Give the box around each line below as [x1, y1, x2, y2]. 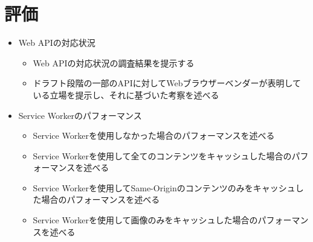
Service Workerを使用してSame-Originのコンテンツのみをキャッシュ [33, 181, 295, 194]
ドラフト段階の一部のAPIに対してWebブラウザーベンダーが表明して [33, 77, 302, 89]
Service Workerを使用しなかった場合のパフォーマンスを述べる [33, 129, 275, 142]
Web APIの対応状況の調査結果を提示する [33, 56, 195, 69]
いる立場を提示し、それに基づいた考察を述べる [33, 88, 219, 101]
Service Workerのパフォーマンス [18, 109, 142, 121]
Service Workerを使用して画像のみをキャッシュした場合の [33, 214, 258, 226]
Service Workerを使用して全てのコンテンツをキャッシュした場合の [33, 149, 292, 162]
